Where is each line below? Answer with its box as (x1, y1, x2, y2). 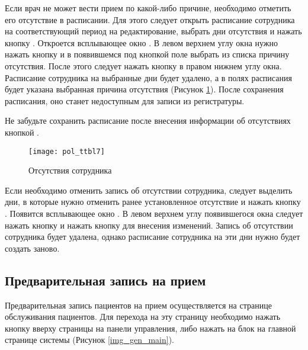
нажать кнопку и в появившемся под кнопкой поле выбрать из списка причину (5, 48, 290, 60)
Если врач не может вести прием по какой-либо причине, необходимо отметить (5, 2, 291, 14)
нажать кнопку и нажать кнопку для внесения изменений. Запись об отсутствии (5, 219, 293, 231)
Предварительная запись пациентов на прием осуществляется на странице (5, 298, 272, 311)
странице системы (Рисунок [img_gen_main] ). (5, 333, 174, 346)
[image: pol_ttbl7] (28, 147, 105, 156)
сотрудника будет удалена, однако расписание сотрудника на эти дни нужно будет (5, 230, 300, 243)
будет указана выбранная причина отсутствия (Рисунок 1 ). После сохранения (5, 83, 284, 95)
